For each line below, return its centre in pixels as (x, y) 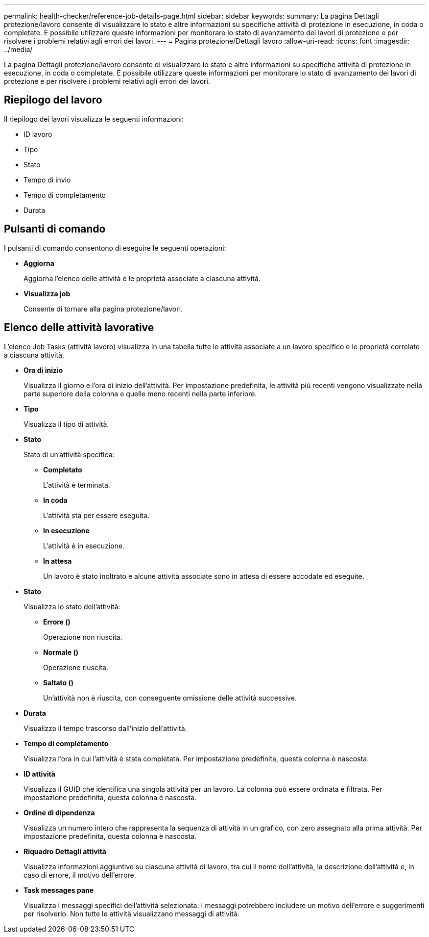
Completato (63, 469)
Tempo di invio (47, 180)
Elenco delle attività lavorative (79, 328)
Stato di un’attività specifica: (69, 454)
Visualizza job (47, 293)
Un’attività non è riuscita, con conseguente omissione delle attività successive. (170, 698)
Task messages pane (59, 890)
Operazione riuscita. (76, 667)
